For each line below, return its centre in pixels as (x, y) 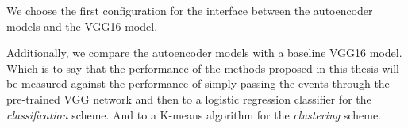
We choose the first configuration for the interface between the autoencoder (190, 10)
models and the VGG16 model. (82, 26)
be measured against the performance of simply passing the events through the (198, 83)
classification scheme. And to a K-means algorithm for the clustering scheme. (194, 114)
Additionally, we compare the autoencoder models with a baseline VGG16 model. (204, 53)
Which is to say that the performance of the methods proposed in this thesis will (203, 68)
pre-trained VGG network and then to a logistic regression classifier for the (189, 98)
